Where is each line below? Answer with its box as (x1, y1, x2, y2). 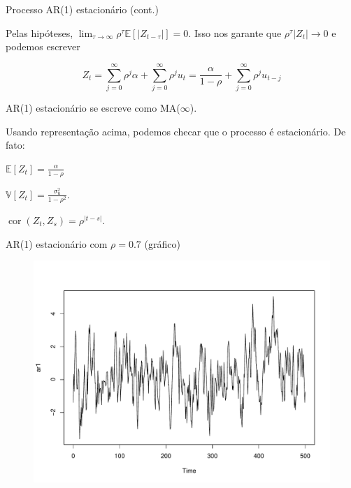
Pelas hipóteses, (6, 25, 73, 40)
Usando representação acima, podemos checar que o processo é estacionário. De (6, 124, 346, 138)
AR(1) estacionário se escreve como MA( (6, 100, 180, 114)
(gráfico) (144, 236, 180, 251)
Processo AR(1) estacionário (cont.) (6, 2, 159, 16)
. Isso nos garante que (188, 25, 282, 40)
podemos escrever (6, 39, 80, 54)
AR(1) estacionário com (6, 236, 108, 251)
